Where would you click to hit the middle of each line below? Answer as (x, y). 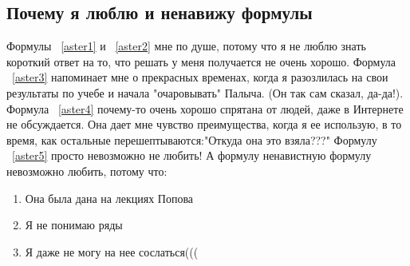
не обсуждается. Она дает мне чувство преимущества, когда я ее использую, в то (204, 124)
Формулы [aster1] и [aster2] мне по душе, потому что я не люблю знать (186, 46)
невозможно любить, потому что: (87, 171)
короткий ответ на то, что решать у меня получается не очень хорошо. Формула (201, 61)
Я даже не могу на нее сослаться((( (112, 251)
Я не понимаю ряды (74, 225)
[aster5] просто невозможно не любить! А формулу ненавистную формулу (192, 155)
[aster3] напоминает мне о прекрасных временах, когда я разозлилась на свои (200, 77)
